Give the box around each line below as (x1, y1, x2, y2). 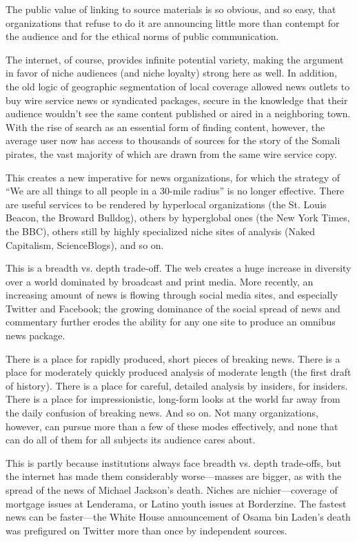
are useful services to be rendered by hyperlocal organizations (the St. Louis (6, 197, 327, 211)
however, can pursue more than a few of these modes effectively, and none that (6, 419, 338, 433)
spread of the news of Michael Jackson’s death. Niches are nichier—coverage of (6, 483, 338, 496)
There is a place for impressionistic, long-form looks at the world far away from (6, 392, 340, 406)
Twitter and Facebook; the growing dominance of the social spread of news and (6, 301, 340, 315)
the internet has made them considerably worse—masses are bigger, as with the (6, 469, 342, 483)
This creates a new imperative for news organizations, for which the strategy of (6, 170, 340, 184)
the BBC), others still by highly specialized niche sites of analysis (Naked (6, 223, 315, 238)
